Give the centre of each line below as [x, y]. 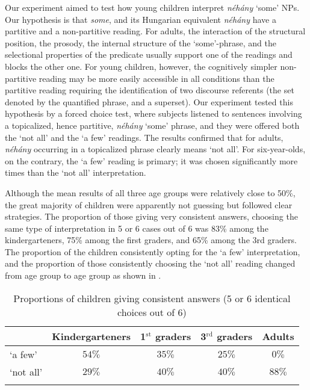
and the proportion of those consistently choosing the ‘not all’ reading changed [150, 263]
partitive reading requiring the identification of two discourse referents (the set [150, 90]
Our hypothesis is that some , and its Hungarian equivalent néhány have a [141, 19]
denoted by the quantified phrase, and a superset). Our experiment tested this [149, 101]
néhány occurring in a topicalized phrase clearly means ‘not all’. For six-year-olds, [155, 149]
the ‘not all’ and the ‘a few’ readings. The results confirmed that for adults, [144, 137]
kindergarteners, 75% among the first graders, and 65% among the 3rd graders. [151, 240]
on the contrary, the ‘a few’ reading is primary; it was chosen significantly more [151, 160]
